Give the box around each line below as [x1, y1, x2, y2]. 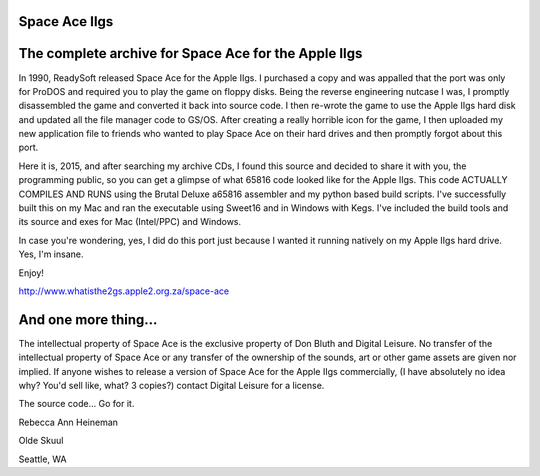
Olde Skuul [18, 435, 64, 447]
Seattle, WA [18, 453, 67, 465]
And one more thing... [18, 311, 158, 328]
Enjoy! [18, 266, 45, 279]
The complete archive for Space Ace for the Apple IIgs [18, 45, 363, 62]
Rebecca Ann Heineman [18, 416, 119, 428]
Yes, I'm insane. [18, 248, 84, 260]
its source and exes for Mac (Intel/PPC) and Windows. [18, 216, 242, 228]
